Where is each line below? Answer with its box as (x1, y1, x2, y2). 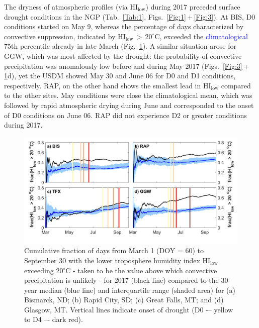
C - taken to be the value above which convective (65, 265, 217, 275)
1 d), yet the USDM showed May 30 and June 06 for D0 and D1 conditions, (4, 70, 236, 81)
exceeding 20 (24, 265, 63, 275)
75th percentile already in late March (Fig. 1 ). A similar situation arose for (4, 41, 236, 51)
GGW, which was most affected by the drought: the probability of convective (4, 50, 242, 61)
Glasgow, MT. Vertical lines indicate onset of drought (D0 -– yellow (24, 304, 233, 314)
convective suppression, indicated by (4, 31, 116, 41)
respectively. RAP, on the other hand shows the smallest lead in (4, 80, 201, 90)
